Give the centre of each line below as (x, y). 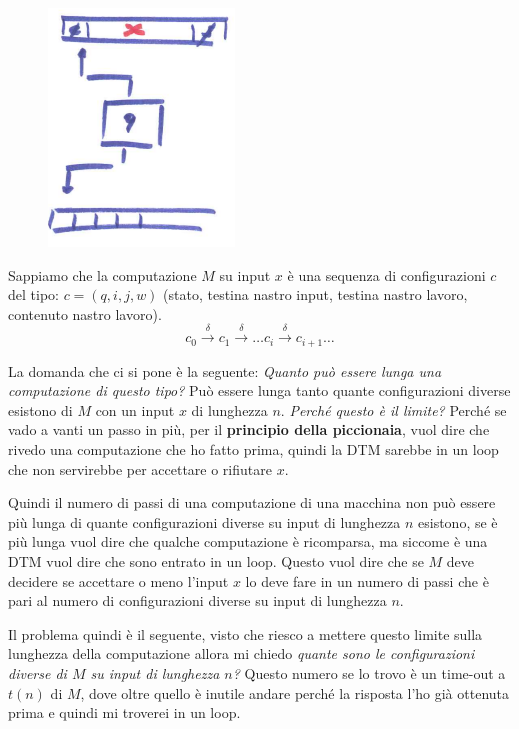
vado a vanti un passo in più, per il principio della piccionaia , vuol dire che (249, 429)
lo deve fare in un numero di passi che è (367, 580)
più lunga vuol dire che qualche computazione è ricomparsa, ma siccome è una (248, 541)
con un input (135, 409)
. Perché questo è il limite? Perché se (393, 409)
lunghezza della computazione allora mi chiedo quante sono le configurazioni (241, 653)
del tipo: (33, 294)
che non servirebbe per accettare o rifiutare (140, 468)
